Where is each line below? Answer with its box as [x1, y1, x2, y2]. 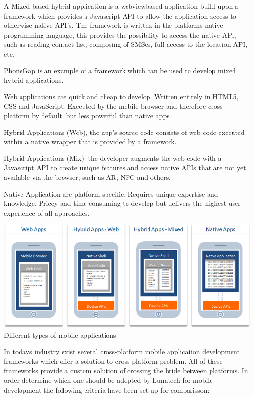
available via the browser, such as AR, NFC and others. [4, 172, 171, 182]
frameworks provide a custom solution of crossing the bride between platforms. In [4, 365, 248, 376]
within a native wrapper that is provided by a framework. [4, 136, 177, 147]
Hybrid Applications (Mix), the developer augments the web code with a [4, 153, 222, 163]
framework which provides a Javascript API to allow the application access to [4, 10, 236, 21]
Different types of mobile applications [4, 330, 116, 340]
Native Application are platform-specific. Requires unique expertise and [4, 188, 218, 199]
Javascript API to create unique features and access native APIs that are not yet [4, 162, 246, 173]
